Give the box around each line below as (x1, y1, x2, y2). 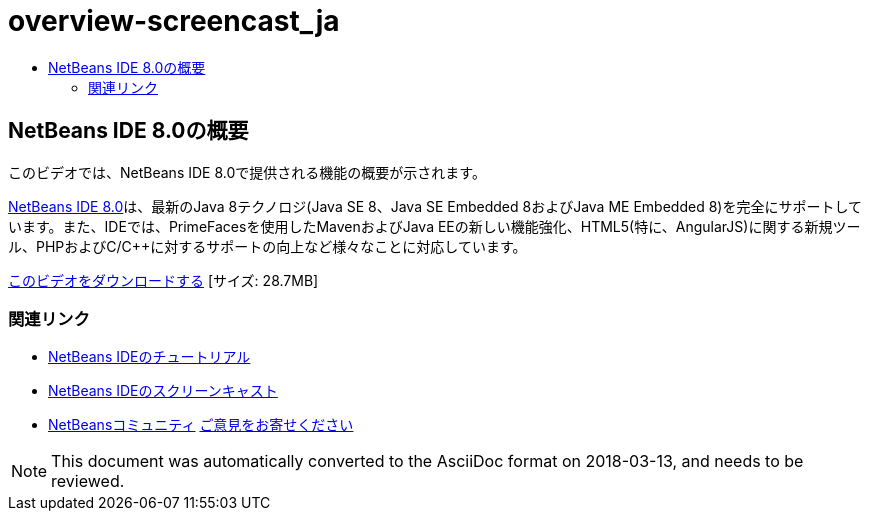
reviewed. (51, 471, 125, 492)
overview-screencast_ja (8, 4, 340, 38)
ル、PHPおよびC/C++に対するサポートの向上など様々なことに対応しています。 (8, 237, 527, 255)
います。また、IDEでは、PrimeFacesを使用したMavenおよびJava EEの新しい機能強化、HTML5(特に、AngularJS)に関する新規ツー (8, 217, 861, 235)
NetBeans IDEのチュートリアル (48, 348, 251, 366)
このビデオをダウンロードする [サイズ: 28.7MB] (8, 271, 319, 289)
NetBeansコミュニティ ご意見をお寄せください (48, 416, 354, 434)
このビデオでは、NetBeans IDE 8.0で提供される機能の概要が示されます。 (8, 163, 486, 181)
